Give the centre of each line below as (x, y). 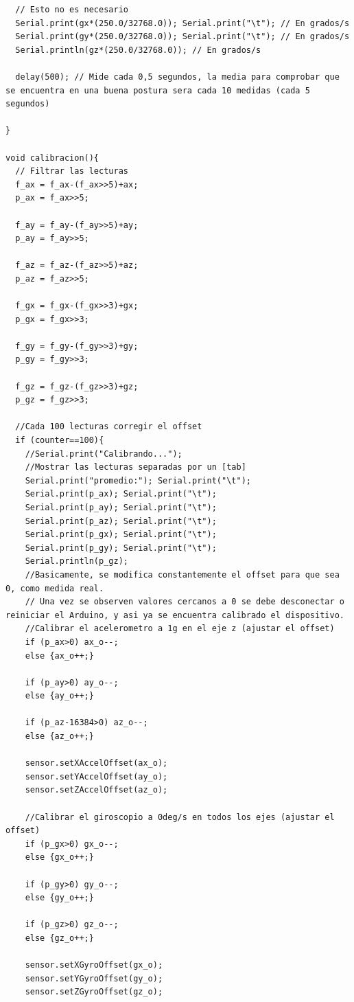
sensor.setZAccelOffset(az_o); (96, 790)
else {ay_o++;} (59, 696)
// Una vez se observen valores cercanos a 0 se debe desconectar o (185, 602)
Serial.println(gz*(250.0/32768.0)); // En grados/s (138, 50)
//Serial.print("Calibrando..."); (104, 454)
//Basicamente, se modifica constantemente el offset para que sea (182, 574)
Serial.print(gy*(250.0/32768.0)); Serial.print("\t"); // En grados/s (182, 37)
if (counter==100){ (60, 440)
